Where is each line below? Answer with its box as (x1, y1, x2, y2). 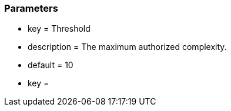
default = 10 (28, 60, 73, 70)
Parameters (4, 2, 58, 14)
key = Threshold (28, 23, 91, 34)
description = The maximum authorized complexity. (28, 42, 227, 52)
